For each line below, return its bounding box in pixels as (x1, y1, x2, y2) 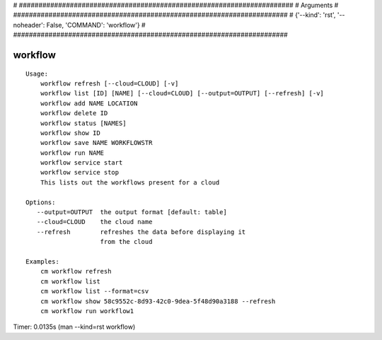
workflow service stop (40, 168, 120, 177)
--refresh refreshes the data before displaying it (36, 228, 246, 236)
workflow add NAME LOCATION (40, 99, 138, 107)
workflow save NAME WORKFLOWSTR (40, 139, 153, 147)
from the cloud (100, 238, 153, 246)
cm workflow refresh (40, 267, 112, 276)
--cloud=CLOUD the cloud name (36, 218, 153, 226)
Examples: (25, 258, 59, 265)
